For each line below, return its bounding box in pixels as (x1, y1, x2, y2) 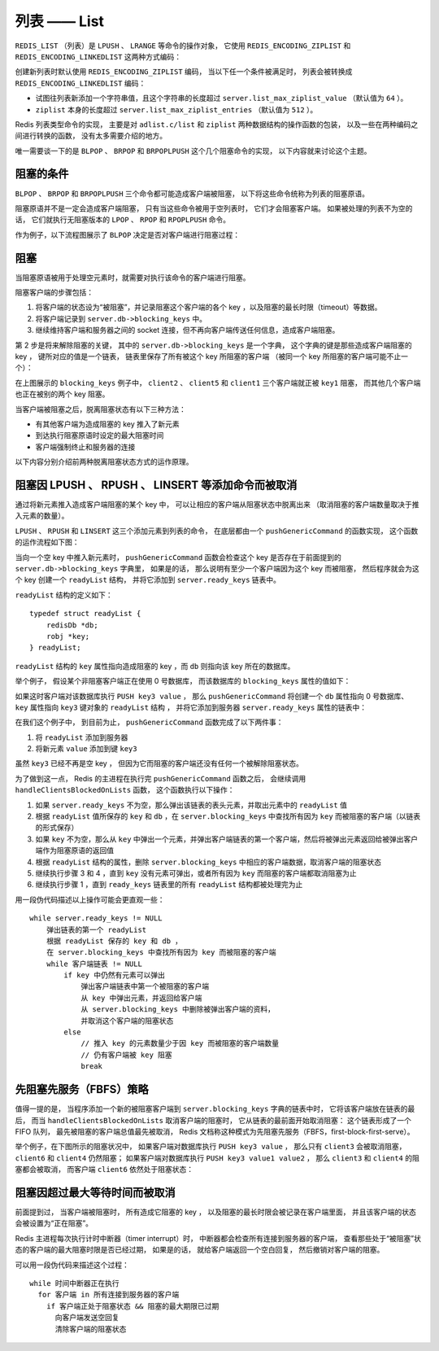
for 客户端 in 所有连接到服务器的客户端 (37, 1290, 180, 1300)
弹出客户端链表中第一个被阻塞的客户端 (80, 982, 210, 991)
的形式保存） (35, 823, 79, 833)
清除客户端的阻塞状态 (54, 1324, 127, 1334)
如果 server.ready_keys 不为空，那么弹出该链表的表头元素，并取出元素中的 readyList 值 (35, 800, 347, 810)
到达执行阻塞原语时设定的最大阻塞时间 (35, 431, 164, 440)
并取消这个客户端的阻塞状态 (80, 1016, 174, 1025)
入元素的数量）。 (15, 511, 69, 521)
